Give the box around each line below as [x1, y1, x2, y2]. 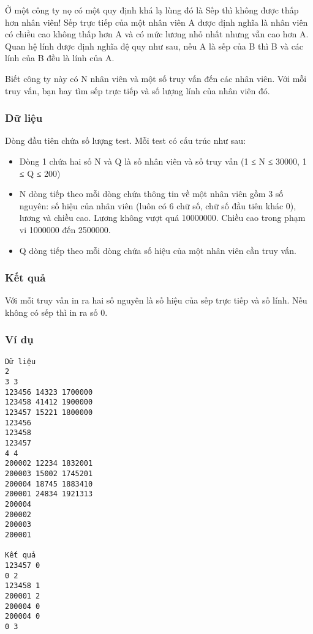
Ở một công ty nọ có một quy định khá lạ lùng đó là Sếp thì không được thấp [5, 4, 299, 16]
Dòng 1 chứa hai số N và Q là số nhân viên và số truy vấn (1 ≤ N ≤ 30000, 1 [19, 154, 307, 167]
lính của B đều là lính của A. [5, 51, 115, 64]
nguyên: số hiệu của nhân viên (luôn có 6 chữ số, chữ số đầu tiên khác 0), [19, 199, 296, 212]
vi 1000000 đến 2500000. [19, 223, 111, 236]
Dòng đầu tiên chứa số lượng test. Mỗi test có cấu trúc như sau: [5, 134, 246, 147]
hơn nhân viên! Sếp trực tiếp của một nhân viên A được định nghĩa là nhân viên [5, 15, 308, 28]
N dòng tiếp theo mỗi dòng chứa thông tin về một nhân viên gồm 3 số [19, 187, 284, 200]
